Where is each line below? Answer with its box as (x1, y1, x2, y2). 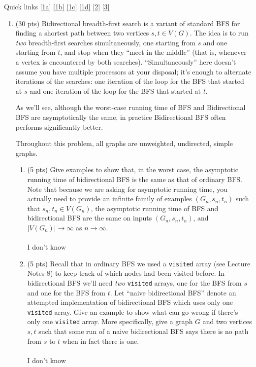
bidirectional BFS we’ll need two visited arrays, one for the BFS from (27, 277, 242, 288)
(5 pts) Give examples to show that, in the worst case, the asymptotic (27, 164, 238, 175)
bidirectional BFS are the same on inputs (27, 213, 152, 223)
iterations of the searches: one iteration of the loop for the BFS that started (15, 76, 244, 86)
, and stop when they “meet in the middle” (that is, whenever (60, 47, 247, 57)
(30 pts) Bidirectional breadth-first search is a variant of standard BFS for (15, 18, 240, 28)
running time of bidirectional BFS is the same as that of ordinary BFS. (27, 174, 242, 184)
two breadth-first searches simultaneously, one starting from (15, 37, 195, 47)
